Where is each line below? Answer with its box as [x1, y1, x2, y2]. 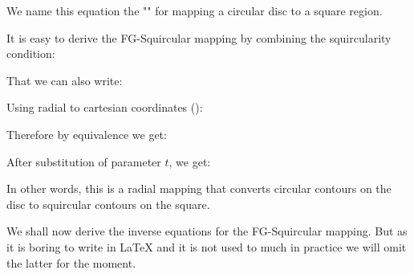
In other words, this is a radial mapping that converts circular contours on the [6, 180, 392, 197]
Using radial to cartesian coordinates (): [6, 99, 203, 116]
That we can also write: [6, 72, 123, 88]
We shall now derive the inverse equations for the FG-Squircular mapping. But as [6, 223, 408, 239]
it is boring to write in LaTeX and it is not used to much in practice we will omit [6, 238, 407, 255]
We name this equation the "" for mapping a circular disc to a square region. [6, 2, 383, 18]
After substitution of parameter [6, 153, 161, 170]
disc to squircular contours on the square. [6, 195, 210, 212]
